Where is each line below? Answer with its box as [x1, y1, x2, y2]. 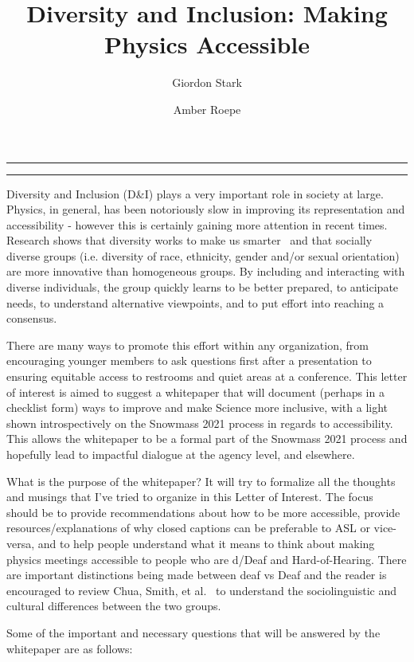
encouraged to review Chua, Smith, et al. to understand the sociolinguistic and [6, 582, 396, 598]
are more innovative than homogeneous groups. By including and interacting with [6, 263, 405, 280]
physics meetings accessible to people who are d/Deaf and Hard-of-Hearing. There [6, 550, 407, 567]
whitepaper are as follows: [6, 640, 133, 656]
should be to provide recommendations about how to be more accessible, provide [6, 503, 400, 520]
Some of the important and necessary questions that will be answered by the [6, 624, 381, 640]
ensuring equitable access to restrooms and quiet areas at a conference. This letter [6, 368, 408, 385]
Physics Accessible [103, 28, 310, 61]
